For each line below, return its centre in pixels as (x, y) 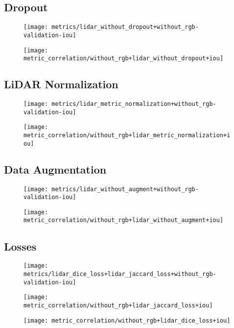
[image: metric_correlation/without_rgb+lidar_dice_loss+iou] (127, 320)
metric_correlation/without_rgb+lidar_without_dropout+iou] (124, 59)
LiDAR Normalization (61, 84)
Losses (20, 246)
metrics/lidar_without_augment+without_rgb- (125, 189)
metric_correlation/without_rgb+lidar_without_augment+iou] (124, 220)
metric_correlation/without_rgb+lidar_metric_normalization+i (127, 135)
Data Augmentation (55, 169)
